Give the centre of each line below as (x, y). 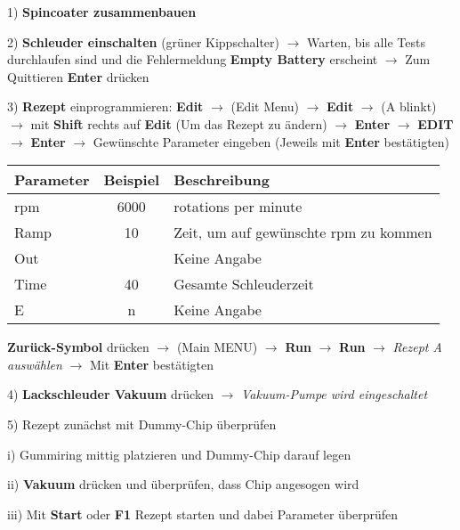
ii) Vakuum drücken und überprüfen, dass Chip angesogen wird (183, 484)
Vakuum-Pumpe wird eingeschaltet (335, 394)
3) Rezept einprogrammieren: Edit (105, 106)
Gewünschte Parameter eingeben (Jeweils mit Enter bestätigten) (271, 141)
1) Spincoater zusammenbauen (102, 12)
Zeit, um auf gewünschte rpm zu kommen (303, 232)
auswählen (35, 364)
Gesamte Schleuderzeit (244, 284)
